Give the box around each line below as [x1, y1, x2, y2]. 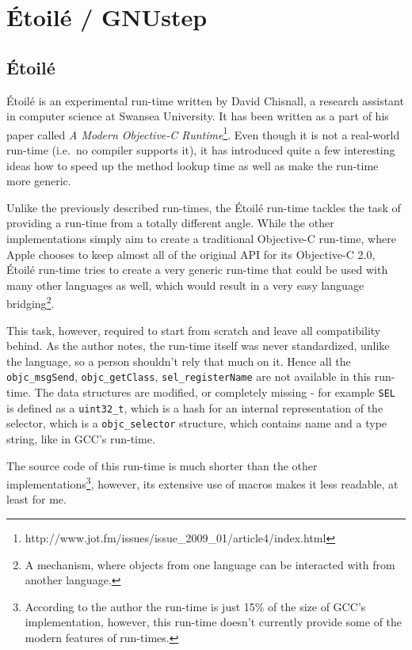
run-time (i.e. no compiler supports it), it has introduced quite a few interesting [6, 142, 395, 158]
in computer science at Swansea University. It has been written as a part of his [6, 108, 389, 124]
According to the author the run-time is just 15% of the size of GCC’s [25, 598, 366, 614]
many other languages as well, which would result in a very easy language [6, 276, 364, 293]
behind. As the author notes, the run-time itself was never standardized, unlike [6, 337, 390, 354]
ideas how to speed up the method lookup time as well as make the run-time [6, 157, 379, 173]
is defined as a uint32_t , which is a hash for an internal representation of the [6, 399, 383, 416]
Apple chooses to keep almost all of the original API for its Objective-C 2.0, [6, 245, 376, 262]
